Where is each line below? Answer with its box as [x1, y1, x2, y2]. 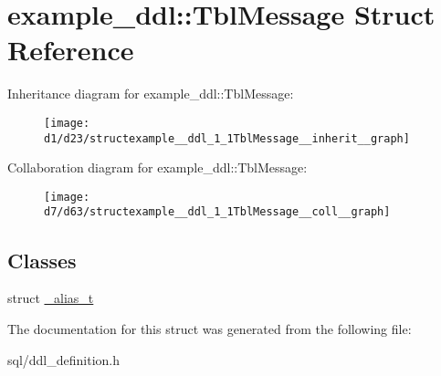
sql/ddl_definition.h [7, 350, 121, 369]
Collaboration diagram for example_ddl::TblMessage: [7, 158, 308, 177]
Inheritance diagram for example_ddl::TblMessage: [7, 84, 294, 103]
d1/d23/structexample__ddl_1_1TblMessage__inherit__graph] [44, 131, 410, 145]
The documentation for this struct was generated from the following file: [7, 319, 412, 338]
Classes [7, 245, 77, 274]
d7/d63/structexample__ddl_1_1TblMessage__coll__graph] [44, 205, 391, 219]
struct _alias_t [7, 288, 94, 308]
